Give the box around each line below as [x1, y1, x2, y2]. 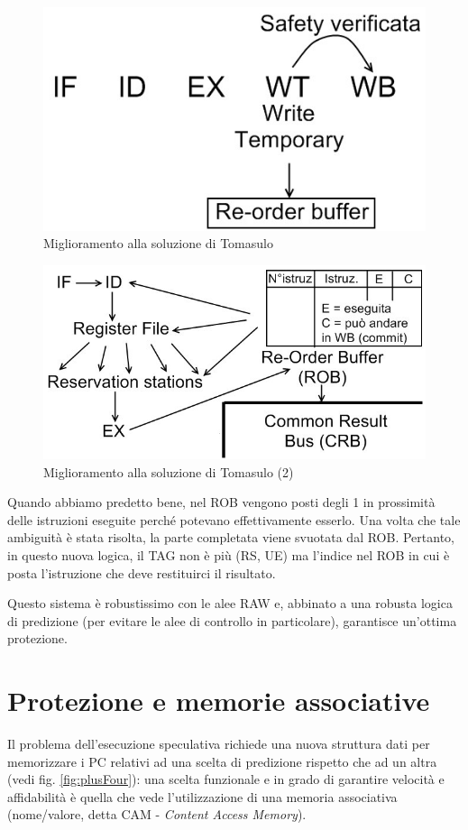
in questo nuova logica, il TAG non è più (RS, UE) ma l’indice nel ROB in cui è [7, 545, 450, 564]
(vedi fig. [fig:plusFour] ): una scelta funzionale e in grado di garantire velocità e [7, 770, 445, 788]
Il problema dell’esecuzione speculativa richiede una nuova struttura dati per [7, 734, 430, 753]
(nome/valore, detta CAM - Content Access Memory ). [7, 805, 307, 824]
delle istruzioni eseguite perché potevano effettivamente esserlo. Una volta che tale [7, 510, 461, 529]
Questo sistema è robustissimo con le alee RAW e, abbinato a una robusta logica [7, 594, 453, 613]
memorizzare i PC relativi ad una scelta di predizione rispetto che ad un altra [7, 752, 437, 770]
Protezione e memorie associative [7, 682, 430, 719]
